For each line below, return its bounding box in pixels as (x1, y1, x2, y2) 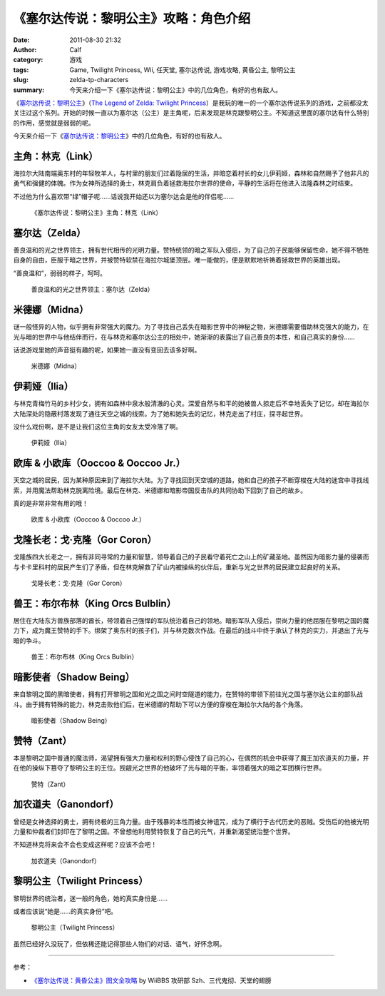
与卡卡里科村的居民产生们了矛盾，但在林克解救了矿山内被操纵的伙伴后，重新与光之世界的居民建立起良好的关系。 (13, 562, 344, 571)
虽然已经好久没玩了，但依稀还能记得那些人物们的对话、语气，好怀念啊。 (13, 939, 226, 948)
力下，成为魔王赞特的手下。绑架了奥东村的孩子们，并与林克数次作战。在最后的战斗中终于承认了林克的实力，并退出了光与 (13, 626, 369, 635)
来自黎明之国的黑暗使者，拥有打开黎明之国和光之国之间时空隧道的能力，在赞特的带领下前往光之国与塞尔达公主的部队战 (13, 690, 363, 698)
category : (13, 56, 43, 64)
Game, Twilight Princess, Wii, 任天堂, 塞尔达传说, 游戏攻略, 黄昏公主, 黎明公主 (69, 65, 296, 74)
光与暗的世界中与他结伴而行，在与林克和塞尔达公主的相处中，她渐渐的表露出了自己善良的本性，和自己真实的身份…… (13, 332, 356, 341)
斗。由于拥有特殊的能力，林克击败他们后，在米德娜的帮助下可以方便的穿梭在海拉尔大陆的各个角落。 (13, 700, 307, 708)
